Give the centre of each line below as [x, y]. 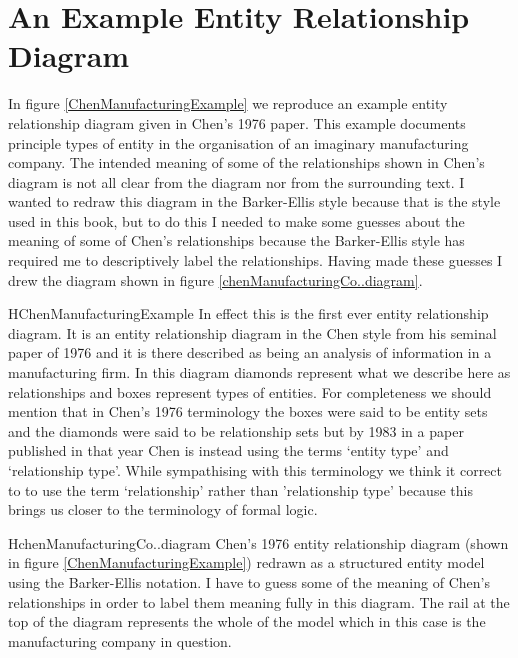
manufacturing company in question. [120, 640]
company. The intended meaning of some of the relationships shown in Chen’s [246, 162]
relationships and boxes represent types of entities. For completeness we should [250, 391]
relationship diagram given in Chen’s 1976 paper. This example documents [237, 122]
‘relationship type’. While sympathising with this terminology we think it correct [255, 470]
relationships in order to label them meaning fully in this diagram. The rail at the [259, 601]
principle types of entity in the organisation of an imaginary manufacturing [238, 142]
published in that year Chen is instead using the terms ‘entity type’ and [228, 450]
